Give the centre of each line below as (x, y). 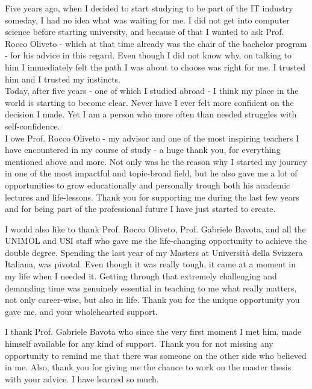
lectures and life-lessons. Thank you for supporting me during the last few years (152, 197)
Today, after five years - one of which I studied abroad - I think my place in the (152, 91)
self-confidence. (33, 126)
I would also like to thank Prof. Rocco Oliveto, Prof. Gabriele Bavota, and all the (155, 229)
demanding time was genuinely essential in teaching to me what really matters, (151, 288)
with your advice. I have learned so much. (82, 378)
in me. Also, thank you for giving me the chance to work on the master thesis (148, 367)
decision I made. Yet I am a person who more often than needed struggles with (151, 114)
